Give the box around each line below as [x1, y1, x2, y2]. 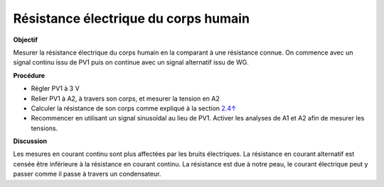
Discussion [13, 137, 48, 145]
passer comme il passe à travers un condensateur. [13, 170, 161, 178]
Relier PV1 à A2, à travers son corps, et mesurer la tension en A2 [31, 94, 220, 103]
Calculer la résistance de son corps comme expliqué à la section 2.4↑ [31, 103, 237, 113]
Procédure [13, 71, 46, 79]
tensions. [31, 124, 58, 132]
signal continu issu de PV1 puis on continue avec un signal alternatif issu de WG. [13, 58, 249, 67]
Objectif [13, 35, 38, 44]
